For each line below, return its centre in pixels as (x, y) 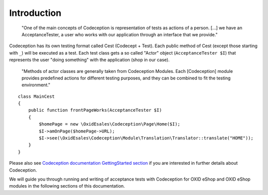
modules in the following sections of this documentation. (67, 186)
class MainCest (36, 96)
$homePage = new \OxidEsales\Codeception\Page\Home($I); (110, 124)
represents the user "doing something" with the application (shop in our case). (89, 60)
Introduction (35, 13)
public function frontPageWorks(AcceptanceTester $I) (95, 110)
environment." (36, 85)
